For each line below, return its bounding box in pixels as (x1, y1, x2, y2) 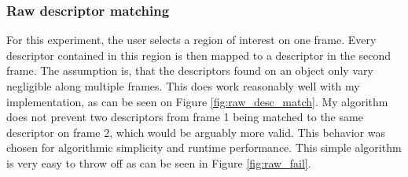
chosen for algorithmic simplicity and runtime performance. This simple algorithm (6, 139, 402, 156)
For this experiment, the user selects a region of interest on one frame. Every (6, 31, 377, 48)
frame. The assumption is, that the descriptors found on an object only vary (6, 62, 373, 79)
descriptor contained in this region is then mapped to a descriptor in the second (6, 46, 391, 63)
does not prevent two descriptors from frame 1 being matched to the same (6, 109, 363, 125)
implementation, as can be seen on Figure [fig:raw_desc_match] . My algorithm (6, 93, 388, 109)
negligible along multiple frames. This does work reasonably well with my (6, 78, 360, 94)
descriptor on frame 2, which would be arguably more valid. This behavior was (6, 124, 385, 140)
